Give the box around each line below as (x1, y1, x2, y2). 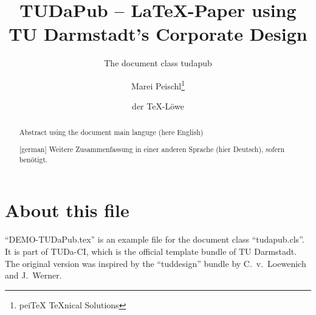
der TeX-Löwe (132, 100, 184, 112)
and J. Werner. (5, 269, 62, 282)
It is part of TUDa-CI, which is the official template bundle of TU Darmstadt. (5, 244, 297, 257)
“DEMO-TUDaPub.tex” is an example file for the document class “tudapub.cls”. (5, 233, 304, 246)
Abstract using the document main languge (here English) (19, 126, 204, 137)
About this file (5, 198, 129, 223)
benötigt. (19, 154, 48, 164)
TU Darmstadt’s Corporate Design (9, 21, 307, 46)
